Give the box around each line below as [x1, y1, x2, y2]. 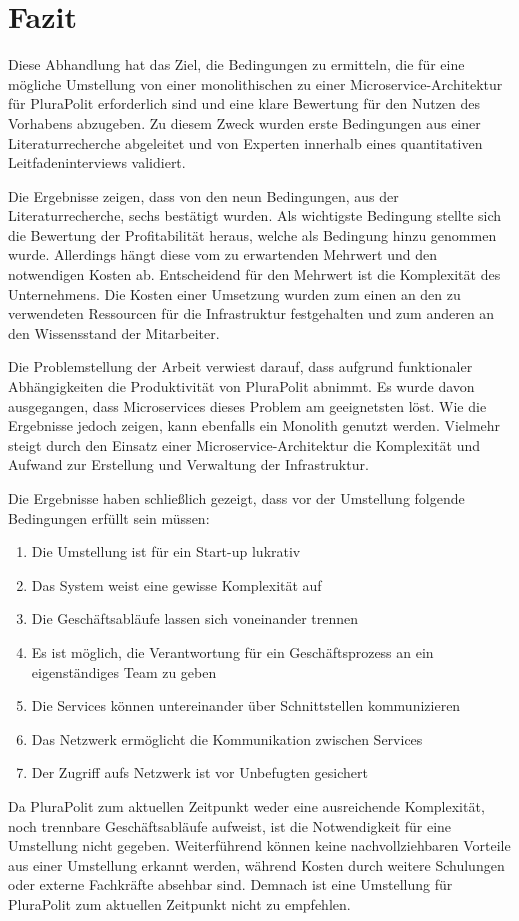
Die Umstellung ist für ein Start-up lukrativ [31, 541, 301, 562]
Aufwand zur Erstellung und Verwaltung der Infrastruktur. [8, 454, 369, 475]
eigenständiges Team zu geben [31, 661, 217, 682]
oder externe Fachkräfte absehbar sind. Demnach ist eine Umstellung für [8, 874, 453, 895]
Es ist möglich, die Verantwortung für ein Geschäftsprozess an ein [31, 641, 434, 662]
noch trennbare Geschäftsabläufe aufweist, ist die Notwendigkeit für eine [8, 815, 452, 836]
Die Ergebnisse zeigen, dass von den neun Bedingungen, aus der [8, 185, 399, 206]
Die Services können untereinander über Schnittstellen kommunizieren [31, 695, 461, 716]
